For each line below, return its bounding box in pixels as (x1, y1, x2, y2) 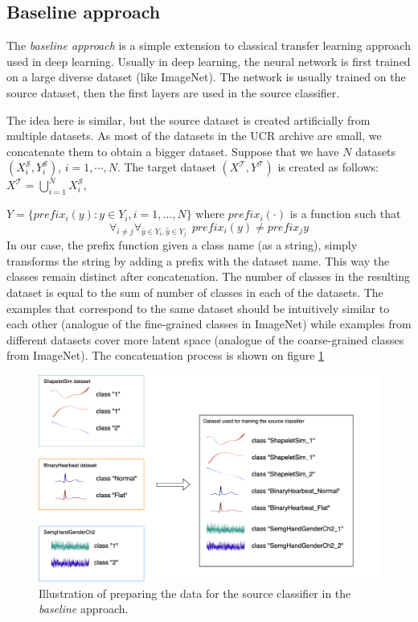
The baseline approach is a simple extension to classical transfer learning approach (6, 37, 411, 54)
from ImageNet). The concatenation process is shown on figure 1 (6, 347, 325, 364)
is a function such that (289, 205, 401, 222)
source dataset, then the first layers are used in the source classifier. (6, 84, 340, 101)
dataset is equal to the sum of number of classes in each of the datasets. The (6, 283, 383, 300)
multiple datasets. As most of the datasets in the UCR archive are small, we (6, 127, 382, 144)
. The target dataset (117, 159, 216, 175)
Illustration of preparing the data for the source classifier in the (39, 584, 351, 601)
